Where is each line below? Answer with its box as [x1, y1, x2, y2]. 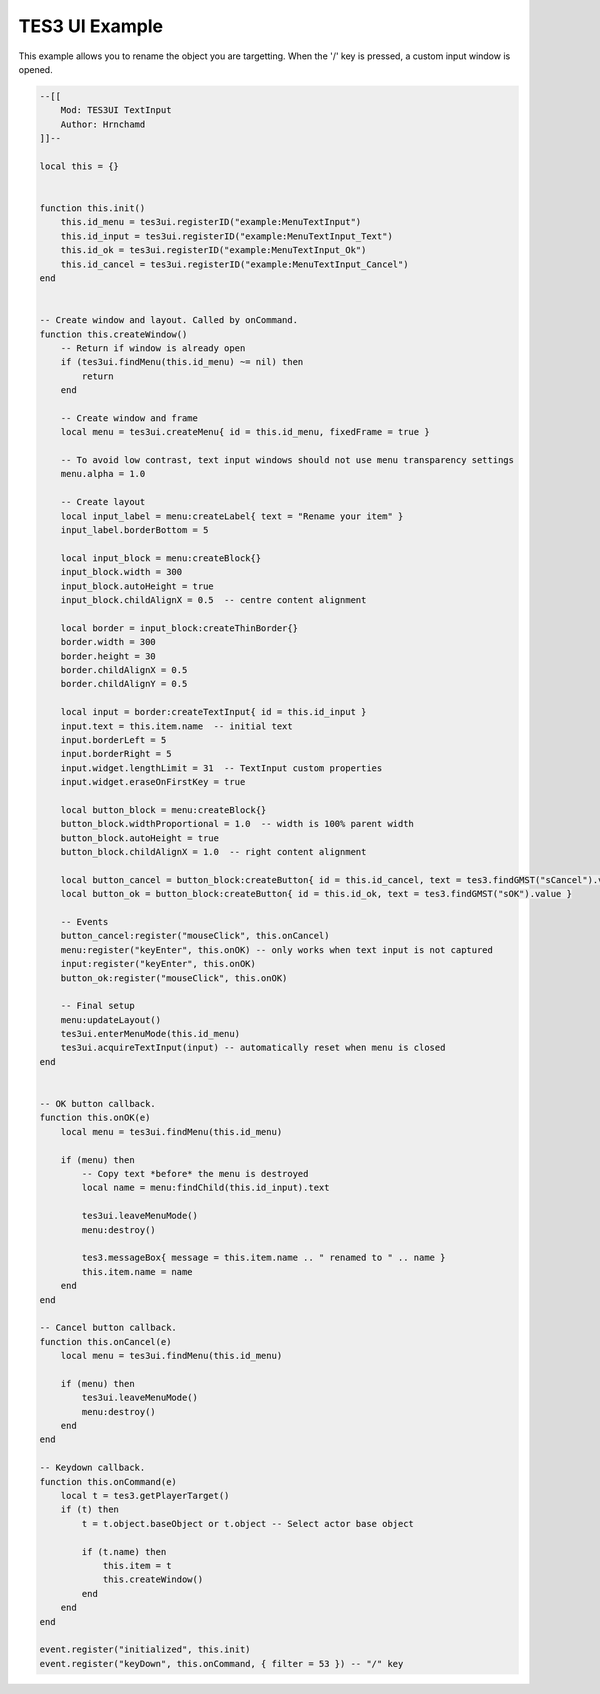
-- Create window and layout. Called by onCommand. [39, 315, 299, 326]
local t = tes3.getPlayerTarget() [60, 1490, 230, 1501]
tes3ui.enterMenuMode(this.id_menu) [60, 1028, 240, 1040]
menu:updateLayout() [60, 1014, 162, 1025]
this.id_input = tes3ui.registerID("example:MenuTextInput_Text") [60, 230, 394, 242]
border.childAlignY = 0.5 [60, 678, 188, 690]
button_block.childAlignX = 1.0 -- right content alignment [60, 846, 367, 858]
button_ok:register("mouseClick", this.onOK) [60, 972, 288, 984]
